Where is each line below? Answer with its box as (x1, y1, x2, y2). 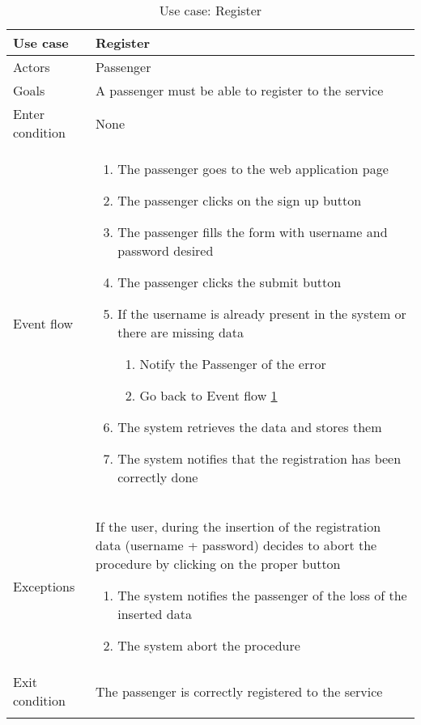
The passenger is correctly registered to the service (96, 681, 383, 701)
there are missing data (117, 323, 245, 341)
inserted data (117, 604, 192, 623)
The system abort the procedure (117, 636, 300, 655)
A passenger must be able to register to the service (96, 81, 384, 100)
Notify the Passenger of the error (139, 354, 326, 373)
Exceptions (13, 576, 75, 596)
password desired (117, 241, 214, 260)
